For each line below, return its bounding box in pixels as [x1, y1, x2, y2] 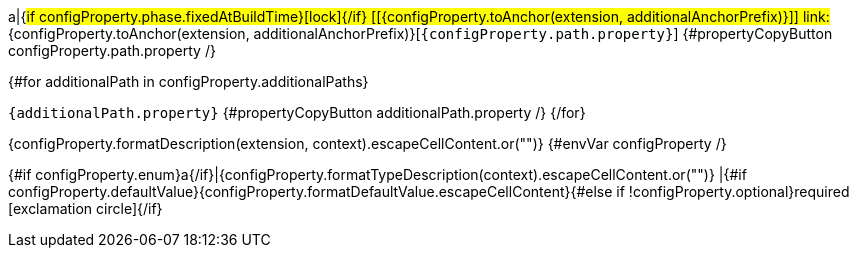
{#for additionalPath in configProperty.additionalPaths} [8, 73, 369, 90]
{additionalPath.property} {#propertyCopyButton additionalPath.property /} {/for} [8, 104, 586, 121]
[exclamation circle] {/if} [8, 200, 163, 217]
